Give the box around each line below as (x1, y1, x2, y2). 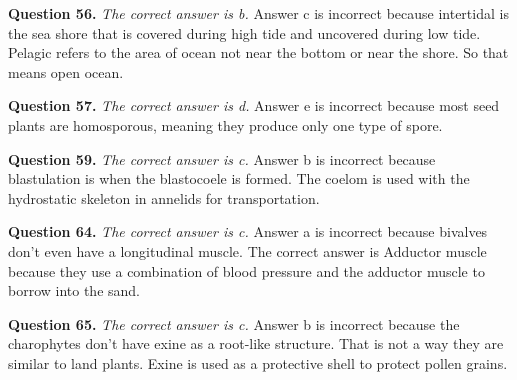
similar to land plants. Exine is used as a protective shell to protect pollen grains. (8, 352, 508, 373)
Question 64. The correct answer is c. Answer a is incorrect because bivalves (8, 221, 488, 242)
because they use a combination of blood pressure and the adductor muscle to (8, 260, 485, 281)
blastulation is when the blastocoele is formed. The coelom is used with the (8, 168, 470, 189)
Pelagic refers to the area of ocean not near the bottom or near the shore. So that (8, 42, 509, 63)
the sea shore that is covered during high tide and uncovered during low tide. (8, 22, 481, 43)
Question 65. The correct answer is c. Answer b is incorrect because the (8, 313, 460, 334)
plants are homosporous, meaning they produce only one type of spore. (8, 114, 443, 135)
